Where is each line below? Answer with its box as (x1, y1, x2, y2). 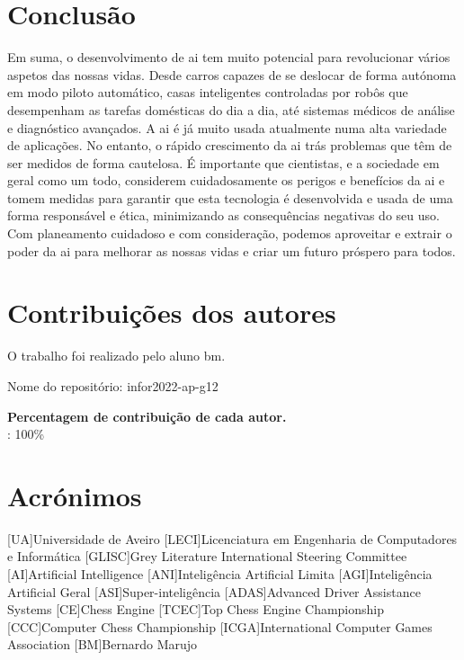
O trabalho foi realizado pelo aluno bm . (7, 346, 226, 365)
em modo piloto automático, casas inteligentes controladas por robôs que (7, 83, 408, 102)
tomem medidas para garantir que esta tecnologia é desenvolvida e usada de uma (7, 188, 453, 207)
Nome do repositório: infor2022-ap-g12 (7, 376, 219, 395)
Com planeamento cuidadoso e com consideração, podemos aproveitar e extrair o (7, 224, 452, 243)
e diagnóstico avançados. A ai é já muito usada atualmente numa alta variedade (7, 118, 447, 137)
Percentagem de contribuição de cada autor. (7, 406, 287, 425)
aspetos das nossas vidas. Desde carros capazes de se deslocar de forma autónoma (7, 65, 457, 84)
